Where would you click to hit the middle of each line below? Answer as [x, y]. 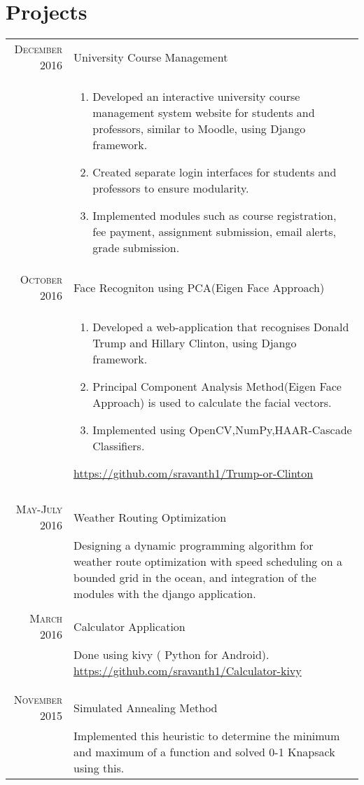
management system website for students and [204, 113]
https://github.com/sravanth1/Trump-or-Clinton [194, 473]
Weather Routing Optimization [150, 517]
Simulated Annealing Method [146, 707]
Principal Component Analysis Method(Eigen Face [217, 387]
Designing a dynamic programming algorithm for [194, 546]
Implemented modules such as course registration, [215, 216]
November [38, 700]
